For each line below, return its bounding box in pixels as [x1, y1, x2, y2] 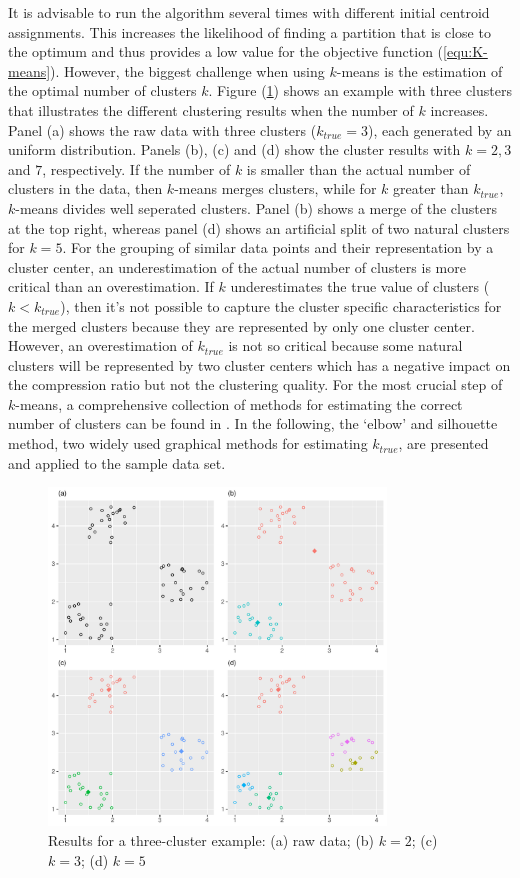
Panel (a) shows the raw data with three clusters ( [8, 119, 317, 140]
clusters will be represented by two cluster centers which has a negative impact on [8, 354, 511, 375]
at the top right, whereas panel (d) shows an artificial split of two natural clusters [8, 217, 510, 238]
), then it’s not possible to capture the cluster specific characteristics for [60, 295, 502, 316]
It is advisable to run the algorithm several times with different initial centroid [8, 2, 490, 22]
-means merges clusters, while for [174, 178, 377, 199]
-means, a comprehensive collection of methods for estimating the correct [15, 393, 463, 414]
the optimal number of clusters [8, 80, 197, 101]
